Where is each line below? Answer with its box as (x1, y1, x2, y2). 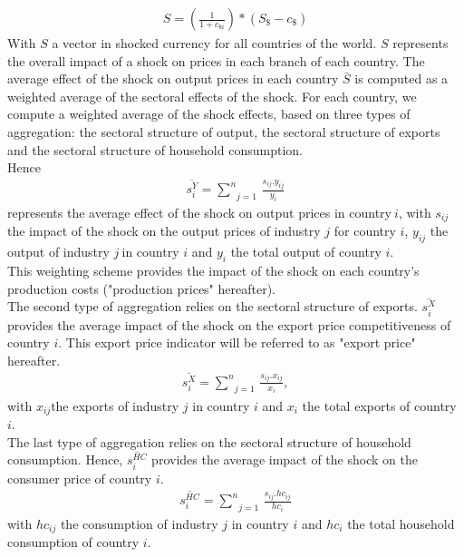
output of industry (7, 242, 110, 261)
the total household (347, 513, 455, 533)
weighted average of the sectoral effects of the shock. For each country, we (7, 86, 417, 105)
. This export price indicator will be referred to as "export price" (58, 333, 416, 352)
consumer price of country (7, 468, 152, 487)
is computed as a (354, 69, 449, 88)
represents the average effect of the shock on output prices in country (7, 202, 391, 221)
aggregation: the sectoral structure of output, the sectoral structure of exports (7, 122, 440, 141)
